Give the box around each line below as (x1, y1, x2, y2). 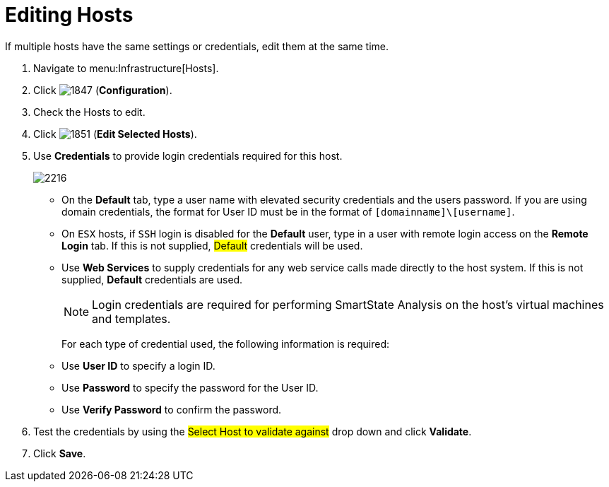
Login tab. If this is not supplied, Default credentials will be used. (61, 239, 363, 252)
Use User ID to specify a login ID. (61, 359, 215, 372)
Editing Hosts (5, 3, 134, 27)
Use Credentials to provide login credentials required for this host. (33, 149, 343, 162)
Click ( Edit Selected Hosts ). (33, 127, 197, 140)
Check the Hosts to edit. (33, 105, 146, 118)
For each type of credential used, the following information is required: (61, 337, 390, 350)
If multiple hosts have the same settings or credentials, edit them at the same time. (5, 40, 389, 52)
